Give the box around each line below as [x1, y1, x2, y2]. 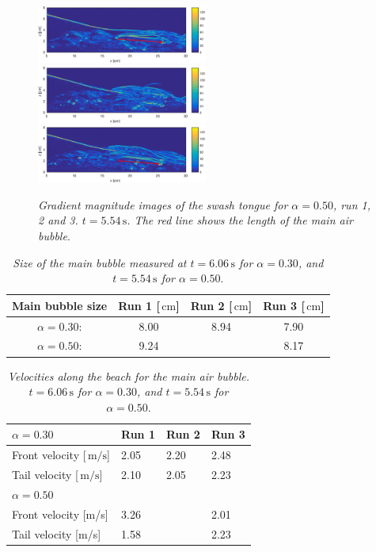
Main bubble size [12, 297, 108, 313]
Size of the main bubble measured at [13, 254, 187, 270]
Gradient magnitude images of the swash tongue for [38, 196, 288, 213]
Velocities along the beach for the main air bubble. [7, 367, 250, 384]
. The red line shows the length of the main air [127, 212, 353, 228]
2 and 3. [38, 212, 78, 228]
